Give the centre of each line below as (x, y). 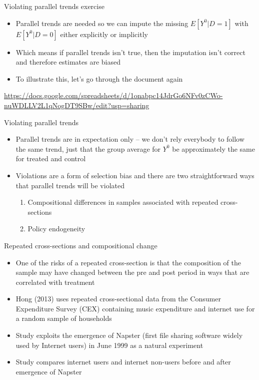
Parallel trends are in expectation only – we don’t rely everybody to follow (130, 139)
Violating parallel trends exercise (54, 6)
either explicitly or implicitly (104, 34)
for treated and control (51, 158)
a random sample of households (64, 318)
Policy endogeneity (56, 229)
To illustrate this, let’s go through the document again (99, 78)
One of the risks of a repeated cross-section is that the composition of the (128, 262)
